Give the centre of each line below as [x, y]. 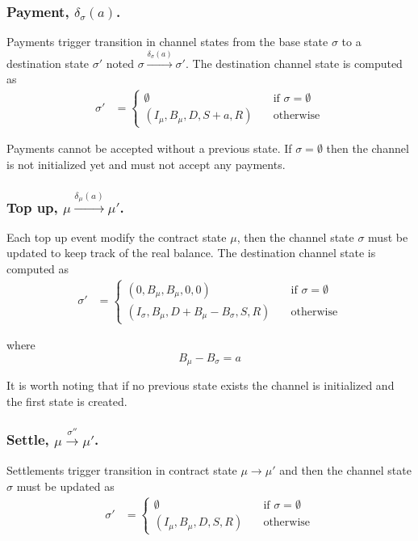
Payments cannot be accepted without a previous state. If [149, 148]
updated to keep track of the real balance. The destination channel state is [191, 253]
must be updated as [65, 486]
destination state [48, 63]
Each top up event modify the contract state [117, 237]
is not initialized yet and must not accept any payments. [146, 164]
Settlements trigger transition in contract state [122, 469]
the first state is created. [67, 401]
